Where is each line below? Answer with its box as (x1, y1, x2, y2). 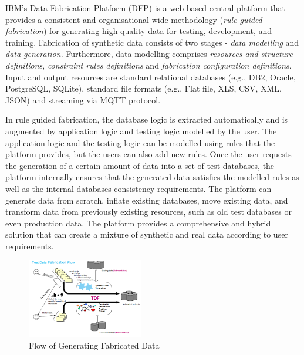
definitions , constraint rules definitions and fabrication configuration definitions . (5, 59, 292, 71)
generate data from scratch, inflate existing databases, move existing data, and (5, 194, 288, 206)
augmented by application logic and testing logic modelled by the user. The (5, 124, 277, 137)
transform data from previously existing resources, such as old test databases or (5, 205, 292, 218)
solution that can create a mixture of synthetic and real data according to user (5, 228, 288, 241)
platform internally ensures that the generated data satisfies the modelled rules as (5, 171, 299, 183)
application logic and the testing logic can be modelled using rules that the (5, 136, 275, 148)
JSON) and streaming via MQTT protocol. (5, 93, 161, 106)
